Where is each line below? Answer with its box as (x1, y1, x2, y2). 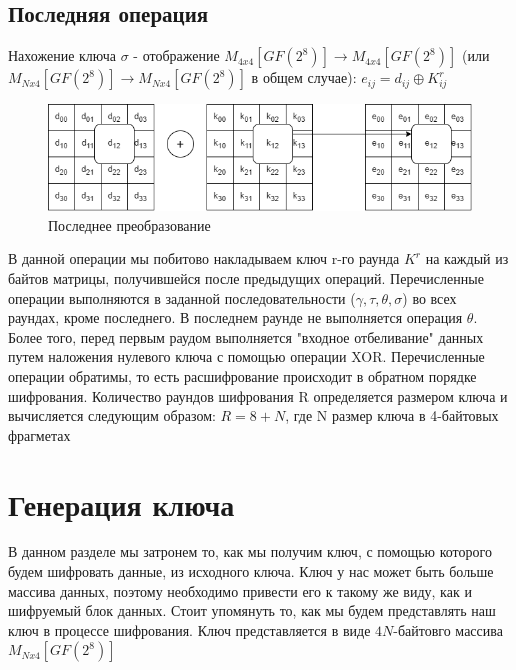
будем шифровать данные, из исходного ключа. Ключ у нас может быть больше (8, 561, 494, 582)
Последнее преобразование (48, 214, 211, 235)
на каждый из (425, 248, 509, 269)
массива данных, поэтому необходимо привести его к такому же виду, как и (8, 580, 472, 601)
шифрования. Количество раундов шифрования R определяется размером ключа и (8, 385, 508, 406)
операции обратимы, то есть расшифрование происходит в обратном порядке (8, 365, 477, 386)
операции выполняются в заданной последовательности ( (8, 287, 356, 308)
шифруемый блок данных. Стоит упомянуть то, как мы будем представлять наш (8, 600, 496, 621)
